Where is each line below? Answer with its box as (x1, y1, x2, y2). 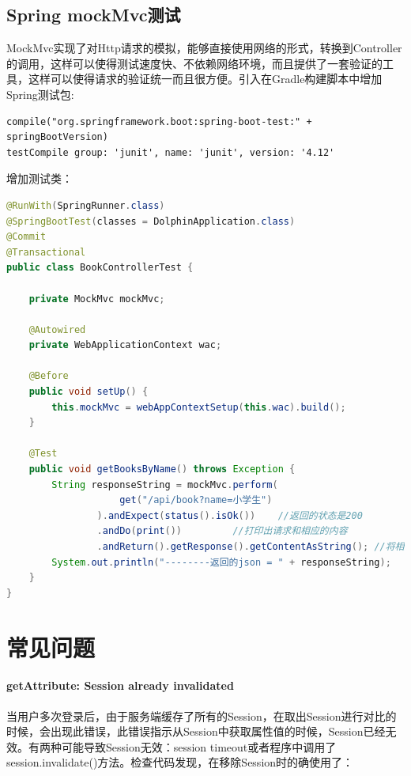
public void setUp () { (28, 386, 149, 398)
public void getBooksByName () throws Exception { (28, 464, 296, 475)
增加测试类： (6, 170, 73, 187)
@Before (28, 370, 69, 382)
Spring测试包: (6, 85, 74, 102)
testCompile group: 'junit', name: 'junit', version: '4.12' (6, 146, 335, 158)
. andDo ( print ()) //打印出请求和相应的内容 (96, 525, 348, 537)
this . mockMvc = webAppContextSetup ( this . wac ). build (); (51, 401, 346, 413)
